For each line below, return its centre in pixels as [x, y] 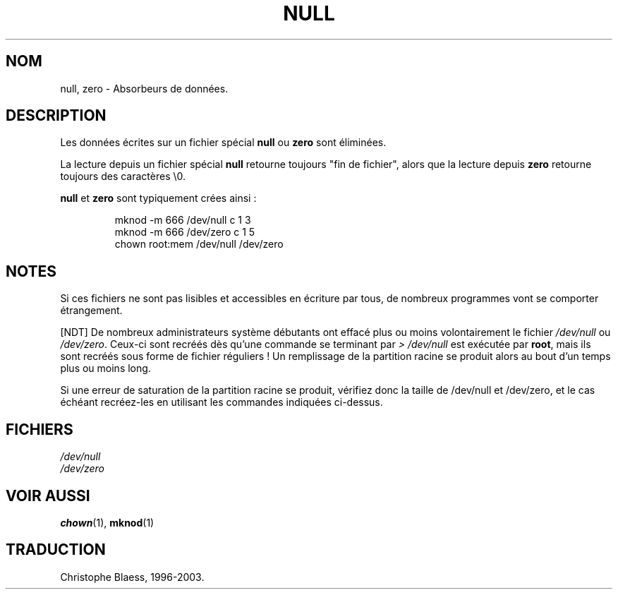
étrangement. [91, 311]
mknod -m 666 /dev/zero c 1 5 [185, 232]
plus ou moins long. [105, 368]
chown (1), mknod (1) [107, 522]
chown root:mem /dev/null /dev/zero [199, 244]
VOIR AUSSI [48, 495]
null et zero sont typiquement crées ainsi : [158, 198]
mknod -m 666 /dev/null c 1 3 [183, 220]
